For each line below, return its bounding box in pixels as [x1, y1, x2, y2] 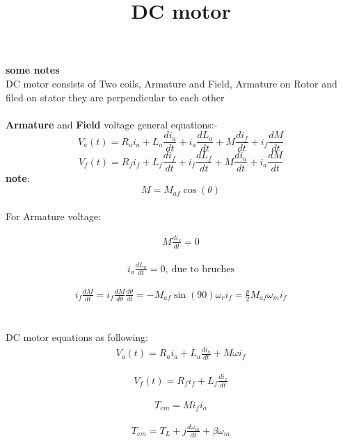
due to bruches [171, 264, 235, 274]
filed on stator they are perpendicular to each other [6, 90, 225, 104]
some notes [6, 62, 60, 77]
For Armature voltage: [6, 208, 101, 223]
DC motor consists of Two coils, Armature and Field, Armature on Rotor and [6, 76, 337, 90]
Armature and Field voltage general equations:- [6, 117, 218, 131]
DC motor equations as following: [6, 329, 148, 344]
